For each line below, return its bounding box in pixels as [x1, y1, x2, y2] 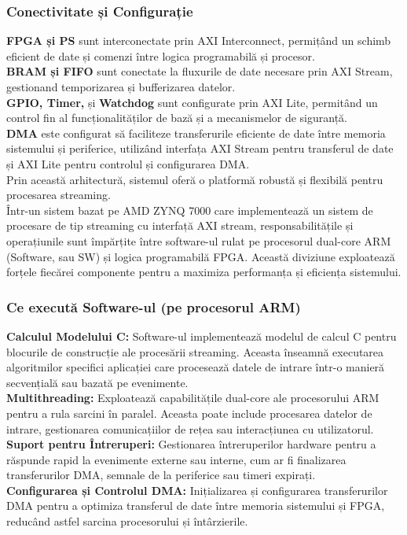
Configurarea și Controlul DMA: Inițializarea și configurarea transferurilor [6, 481, 388, 498]
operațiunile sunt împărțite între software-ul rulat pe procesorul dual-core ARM [6, 232, 391, 249]
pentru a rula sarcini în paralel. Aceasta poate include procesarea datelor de [6, 404, 372, 421]
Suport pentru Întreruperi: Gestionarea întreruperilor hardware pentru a [6, 436, 376, 452]
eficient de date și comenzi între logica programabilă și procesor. [6, 47, 315, 64]
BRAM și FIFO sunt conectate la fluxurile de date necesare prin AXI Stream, [6, 63, 393, 79]
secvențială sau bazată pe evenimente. [6, 374, 189, 390]
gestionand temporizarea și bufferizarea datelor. [6, 79, 236, 94]
